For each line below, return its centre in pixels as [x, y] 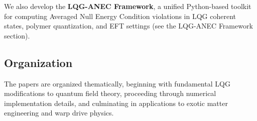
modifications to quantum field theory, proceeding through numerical [110, 93]
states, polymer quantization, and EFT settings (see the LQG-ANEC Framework [128, 26]
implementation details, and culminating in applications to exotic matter [116, 103]
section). [17, 35]
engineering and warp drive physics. [59, 113]
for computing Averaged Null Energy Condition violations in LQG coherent [120, 16]
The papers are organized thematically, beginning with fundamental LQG [117, 83]
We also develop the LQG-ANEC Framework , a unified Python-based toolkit [128, 6]
